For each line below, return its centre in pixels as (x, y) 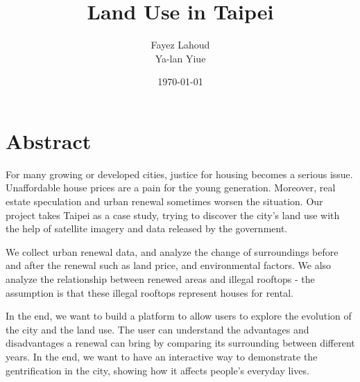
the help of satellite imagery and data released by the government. (147, 228)
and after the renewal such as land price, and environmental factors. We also (169, 265)
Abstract (49, 140)
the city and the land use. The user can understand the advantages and (157, 329)
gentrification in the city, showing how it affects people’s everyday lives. (157, 370)
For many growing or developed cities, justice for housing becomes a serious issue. (179, 174)
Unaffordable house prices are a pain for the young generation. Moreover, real (171, 188)
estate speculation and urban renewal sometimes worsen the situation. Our (164, 201)
